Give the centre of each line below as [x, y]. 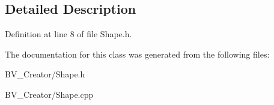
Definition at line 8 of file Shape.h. [68, 34]
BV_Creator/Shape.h [45, 74]
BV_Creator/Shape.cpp [49, 94]
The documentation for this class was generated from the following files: [137, 54]
